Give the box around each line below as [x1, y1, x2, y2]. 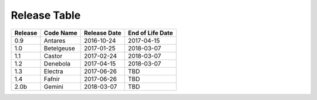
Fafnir [43, 75, 60, 83]
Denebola [43, 59, 70, 67]
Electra [43, 67, 64, 75]
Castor [43, 51, 63, 60]
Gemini [43, 82, 64, 91]
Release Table [11, 9, 81, 22]
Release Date [84, 29, 122, 37]
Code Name [43, 29, 77, 37]
